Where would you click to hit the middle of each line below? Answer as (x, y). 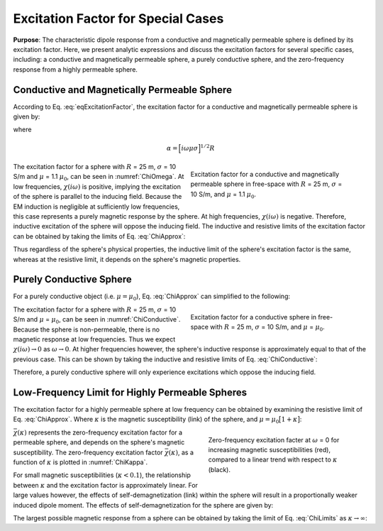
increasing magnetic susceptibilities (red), (270, 450)
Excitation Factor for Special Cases (118, 18)
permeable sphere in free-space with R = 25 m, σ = (266, 184)
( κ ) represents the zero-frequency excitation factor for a (100, 432)
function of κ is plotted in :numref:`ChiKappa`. (81, 462)
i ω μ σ (190, 148)
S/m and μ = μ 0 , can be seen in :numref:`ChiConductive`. (97, 320)
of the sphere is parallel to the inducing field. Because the (98, 197)
